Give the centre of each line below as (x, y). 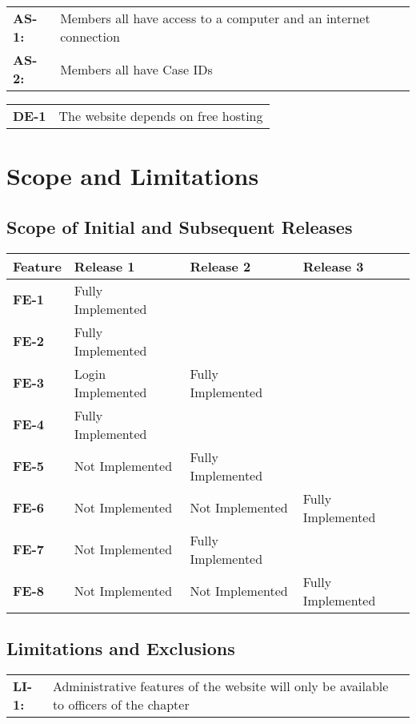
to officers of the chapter (121, 704)
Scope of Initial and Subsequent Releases (180, 226)
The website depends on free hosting (161, 116)
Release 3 (333, 266)
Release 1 (104, 266)
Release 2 (220, 266)
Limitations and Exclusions (121, 648)
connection (90, 36)
